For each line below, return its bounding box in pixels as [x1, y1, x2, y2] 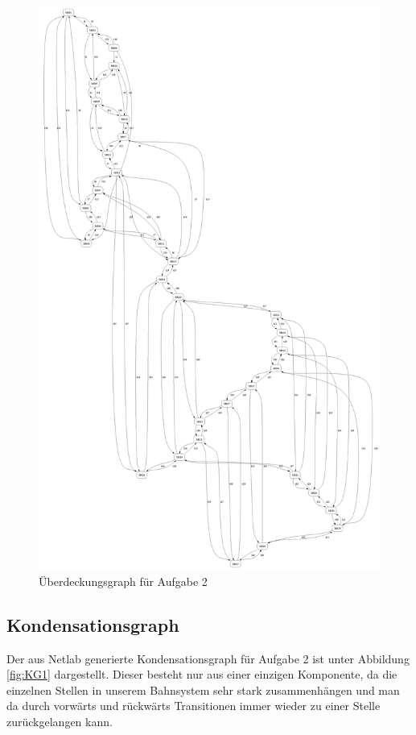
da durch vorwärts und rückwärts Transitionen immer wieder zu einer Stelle [6, 697, 381, 714]
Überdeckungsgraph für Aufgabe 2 [39, 572, 208, 589]
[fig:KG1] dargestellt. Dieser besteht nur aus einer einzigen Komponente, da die [6, 666, 397, 683]
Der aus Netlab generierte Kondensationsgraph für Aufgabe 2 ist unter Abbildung [6, 650, 410, 666]
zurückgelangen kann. [6, 712, 113, 729]
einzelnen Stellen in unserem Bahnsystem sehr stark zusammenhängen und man [6, 681, 400, 698]
